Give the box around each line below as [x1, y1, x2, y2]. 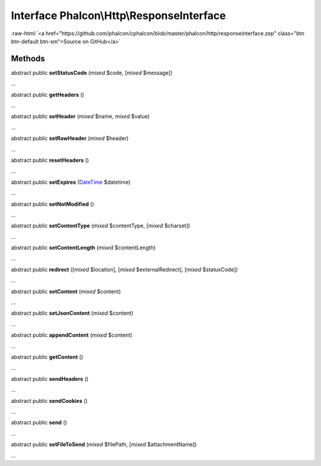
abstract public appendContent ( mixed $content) [11, 331, 133, 339]
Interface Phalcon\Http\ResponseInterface [11, 9, 226, 22]
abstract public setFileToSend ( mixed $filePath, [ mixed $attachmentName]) [11, 441, 197, 448]
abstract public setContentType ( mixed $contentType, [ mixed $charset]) [11, 222, 190, 229]
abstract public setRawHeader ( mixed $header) [11, 135, 129, 142]
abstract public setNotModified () [11, 200, 95, 208]
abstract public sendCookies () [11, 397, 88, 404]
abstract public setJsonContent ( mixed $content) [11, 309, 134, 317]
